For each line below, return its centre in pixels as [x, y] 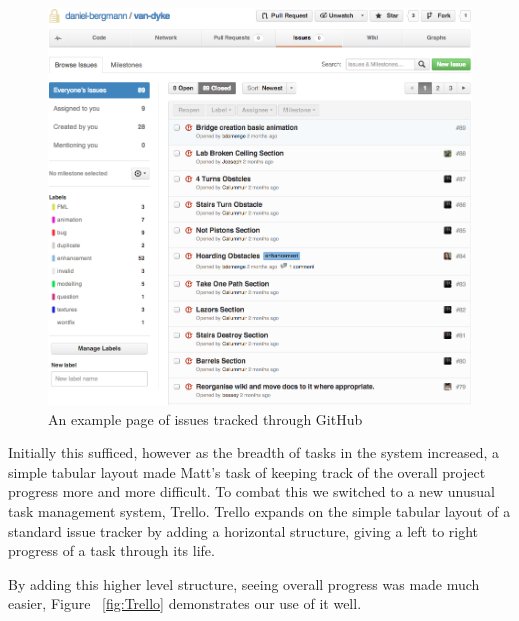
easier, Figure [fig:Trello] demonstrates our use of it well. [185, 603]
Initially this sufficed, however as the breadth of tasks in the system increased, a [254, 452]
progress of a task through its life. [111, 550]
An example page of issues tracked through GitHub [205, 418]
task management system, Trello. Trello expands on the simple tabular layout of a [259, 510]
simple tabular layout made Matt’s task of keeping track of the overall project [247, 471]
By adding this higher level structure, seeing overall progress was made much [244, 583]
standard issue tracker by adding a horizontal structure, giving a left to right [243, 530]
